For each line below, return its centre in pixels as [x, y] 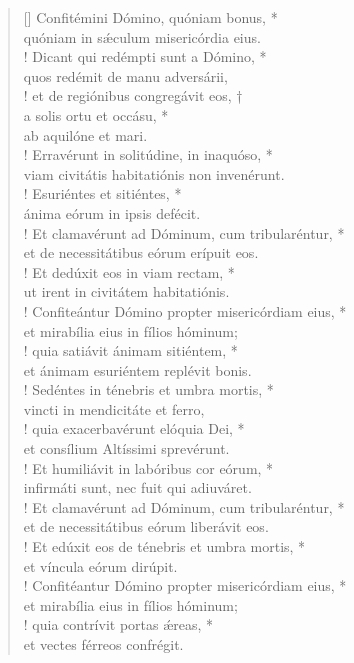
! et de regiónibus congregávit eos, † [133, 95]
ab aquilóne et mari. [85, 134]
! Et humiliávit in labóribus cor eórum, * [148, 467]
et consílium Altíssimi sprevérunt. [126, 448]
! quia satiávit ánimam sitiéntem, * [130, 350]
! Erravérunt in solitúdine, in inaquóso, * [148, 154]
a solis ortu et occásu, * [96, 114]
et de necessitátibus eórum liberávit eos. [146, 526]
